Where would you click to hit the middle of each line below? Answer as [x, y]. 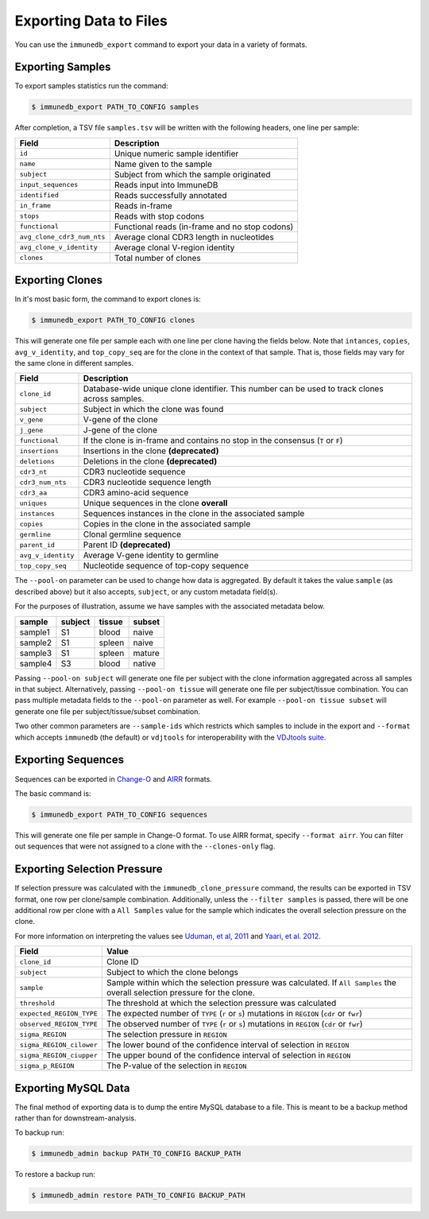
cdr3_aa [33, 493]
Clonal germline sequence [132, 534]
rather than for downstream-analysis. [75, 1118]
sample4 [36, 663]
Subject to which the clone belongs [172, 972]
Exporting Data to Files [91, 21]
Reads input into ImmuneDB [166, 184]
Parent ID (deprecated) [127, 545]
